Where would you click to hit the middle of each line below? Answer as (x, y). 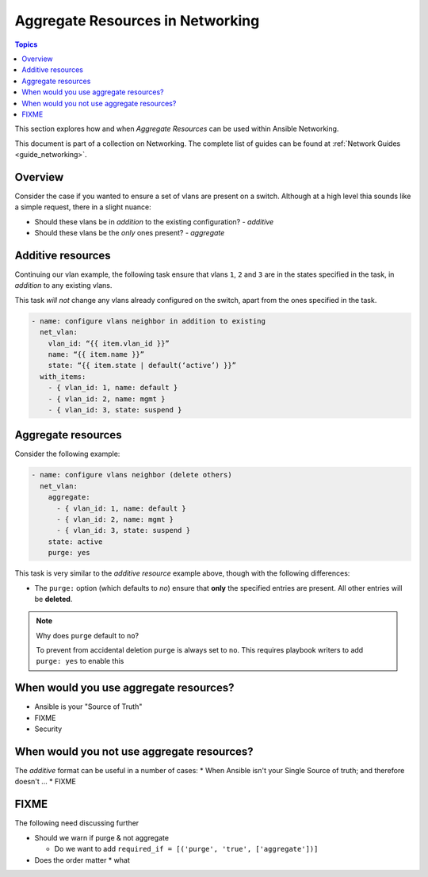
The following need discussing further (77, 823)
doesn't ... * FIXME (46, 782)
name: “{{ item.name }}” (96, 354)
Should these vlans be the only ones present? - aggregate (130, 233)
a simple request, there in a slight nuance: (83, 207)
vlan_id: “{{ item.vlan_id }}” (109, 343)
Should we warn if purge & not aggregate (102, 837)
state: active (75, 542)
